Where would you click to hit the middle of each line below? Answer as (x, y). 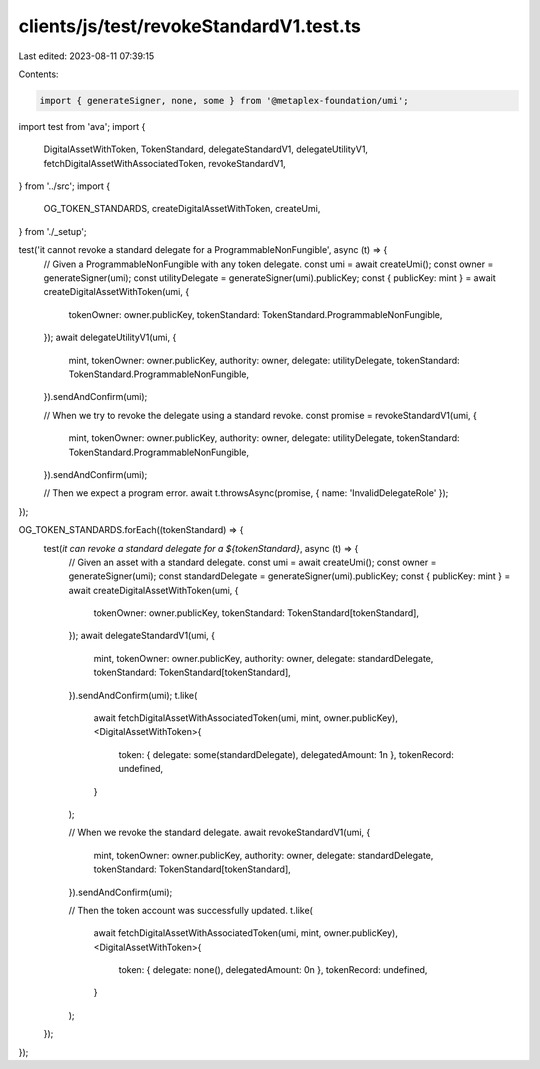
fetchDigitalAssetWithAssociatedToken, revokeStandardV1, (165, 163)
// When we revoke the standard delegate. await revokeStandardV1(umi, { (219, 832)
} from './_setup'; (52, 231)
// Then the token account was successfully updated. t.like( (191, 910)
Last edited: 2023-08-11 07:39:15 (86, 56)
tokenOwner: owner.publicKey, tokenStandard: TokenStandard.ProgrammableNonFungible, (255, 314)
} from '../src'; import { (64, 186)
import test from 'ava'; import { (82, 126)
